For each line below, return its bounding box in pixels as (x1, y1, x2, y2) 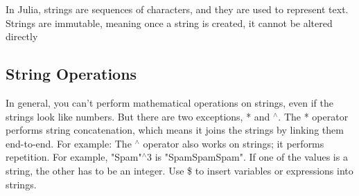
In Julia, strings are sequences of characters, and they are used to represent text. (6, 2, 349, 16)
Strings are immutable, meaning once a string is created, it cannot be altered (6, 15, 333, 30)
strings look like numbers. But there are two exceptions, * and (6, 109, 270, 123)
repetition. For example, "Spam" (6, 150, 142, 164)
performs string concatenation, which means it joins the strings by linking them (6, 123, 344, 137)
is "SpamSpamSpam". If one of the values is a (155, 150, 348, 164)
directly (6, 29, 38, 44)
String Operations (6, 63, 137, 84)
